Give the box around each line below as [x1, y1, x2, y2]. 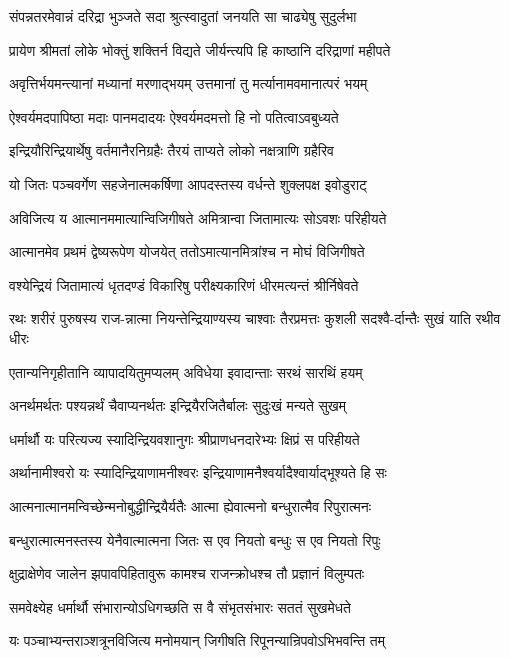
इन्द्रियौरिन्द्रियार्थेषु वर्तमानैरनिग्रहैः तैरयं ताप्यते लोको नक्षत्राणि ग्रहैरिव [9, 140, 335, 161]
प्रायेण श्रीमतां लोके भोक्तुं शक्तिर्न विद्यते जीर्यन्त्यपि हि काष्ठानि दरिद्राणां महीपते [9, 39, 391, 60]
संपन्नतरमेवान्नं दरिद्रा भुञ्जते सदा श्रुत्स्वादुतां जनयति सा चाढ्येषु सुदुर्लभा [9, 6, 357, 26]
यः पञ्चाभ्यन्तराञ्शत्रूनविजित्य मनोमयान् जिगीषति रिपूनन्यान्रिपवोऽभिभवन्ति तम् [9, 630, 385, 651]
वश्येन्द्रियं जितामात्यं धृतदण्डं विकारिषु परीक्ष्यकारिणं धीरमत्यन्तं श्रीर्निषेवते [9, 274, 359, 295]
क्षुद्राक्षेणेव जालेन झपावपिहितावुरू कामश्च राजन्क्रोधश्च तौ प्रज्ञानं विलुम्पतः [9, 563, 365, 584]
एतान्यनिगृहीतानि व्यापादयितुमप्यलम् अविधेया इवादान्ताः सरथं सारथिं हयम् [9, 361, 363, 382]
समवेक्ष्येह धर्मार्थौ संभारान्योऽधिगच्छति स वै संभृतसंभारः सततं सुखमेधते [9, 596, 351, 617]
